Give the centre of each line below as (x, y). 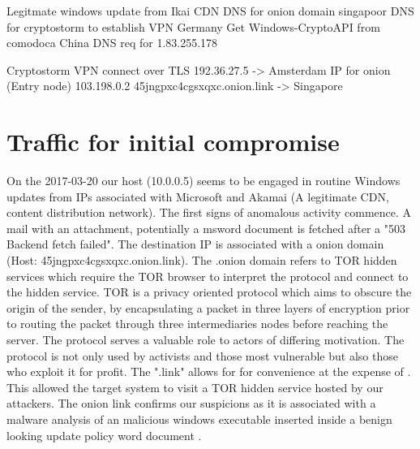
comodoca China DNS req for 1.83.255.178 (112, 43)
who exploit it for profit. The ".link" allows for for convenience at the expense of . (209, 371)
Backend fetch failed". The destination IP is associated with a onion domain (195, 244)
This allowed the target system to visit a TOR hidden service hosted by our (195, 387)
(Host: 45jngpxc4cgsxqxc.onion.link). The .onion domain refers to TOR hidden (202, 260)
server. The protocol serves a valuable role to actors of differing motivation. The (206, 340)
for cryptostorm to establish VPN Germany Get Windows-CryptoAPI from (193, 26)
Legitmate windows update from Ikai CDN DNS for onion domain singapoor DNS (210, 11)
